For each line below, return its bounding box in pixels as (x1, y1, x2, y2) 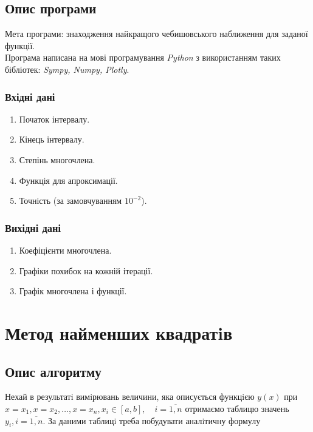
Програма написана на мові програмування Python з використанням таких (5, 51, 281, 64)
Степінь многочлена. (19, 153, 95, 166)
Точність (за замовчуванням (19, 194, 122, 207)
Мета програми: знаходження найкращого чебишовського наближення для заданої (5, 27, 308, 40)
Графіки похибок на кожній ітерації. (19, 264, 153, 277)
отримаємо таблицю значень (185, 402, 289, 414)
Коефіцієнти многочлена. (19, 243, 112, 256)
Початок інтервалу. (19, 112, 90, 125)
